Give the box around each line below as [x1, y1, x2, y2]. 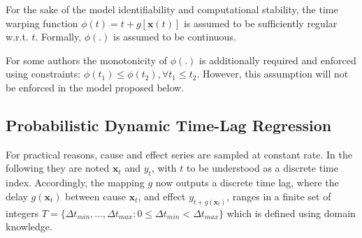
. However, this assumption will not [196, 66, 349, 81]
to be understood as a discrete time [187, 161, 338, 175]
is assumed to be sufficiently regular [183, 15, 338, 30]
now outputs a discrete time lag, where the [155, 175, 339, 190]
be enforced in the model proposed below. [6, 80, 184, 94]
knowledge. [6, 219, 52, 234]
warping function [6, 15, 78, 30]
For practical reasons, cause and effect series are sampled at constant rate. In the [6, 147, 352, 161]
